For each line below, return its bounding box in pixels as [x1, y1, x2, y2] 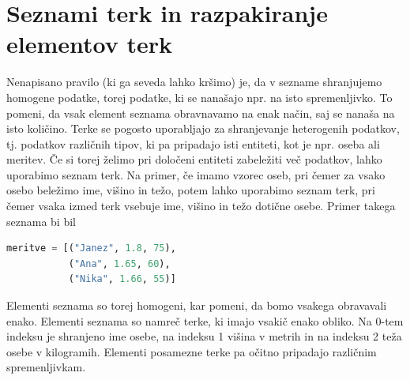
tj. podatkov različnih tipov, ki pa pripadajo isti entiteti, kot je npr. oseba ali [6, 135, 380, 152]
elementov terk [6, 28, 173, 60]
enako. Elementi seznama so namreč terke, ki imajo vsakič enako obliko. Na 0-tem [6, 312, 404, 329]
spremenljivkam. [6, 359, 86, 375]
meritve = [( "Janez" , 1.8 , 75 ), [6, 243, 176, 254]
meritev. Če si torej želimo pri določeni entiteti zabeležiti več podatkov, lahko [6, 151, 382, 167]
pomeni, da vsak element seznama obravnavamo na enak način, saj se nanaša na [6, 104, 395, 121]
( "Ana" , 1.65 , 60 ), [68, 258, 171, 269]
